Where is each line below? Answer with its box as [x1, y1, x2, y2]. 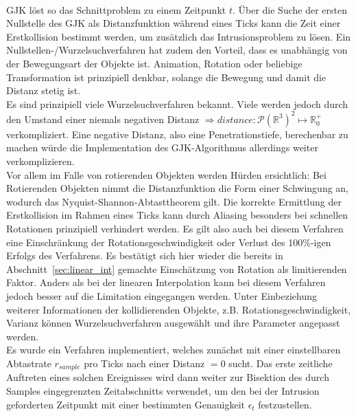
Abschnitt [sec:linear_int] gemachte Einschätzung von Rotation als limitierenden [6, 261, 347, 276]
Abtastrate [6, 355, 51, 370]
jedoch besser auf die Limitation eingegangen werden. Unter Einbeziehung [6, 288, 317, 303]
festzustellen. [258, 397, 312, 411]
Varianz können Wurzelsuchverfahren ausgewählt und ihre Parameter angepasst [6, 316, 340, 330]
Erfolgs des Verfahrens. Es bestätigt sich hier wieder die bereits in [6, 248, 283, 263]
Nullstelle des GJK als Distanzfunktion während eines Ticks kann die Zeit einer [6, 16, 341, 30]
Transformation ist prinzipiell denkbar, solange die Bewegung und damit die [6, 69, 327, 84]
